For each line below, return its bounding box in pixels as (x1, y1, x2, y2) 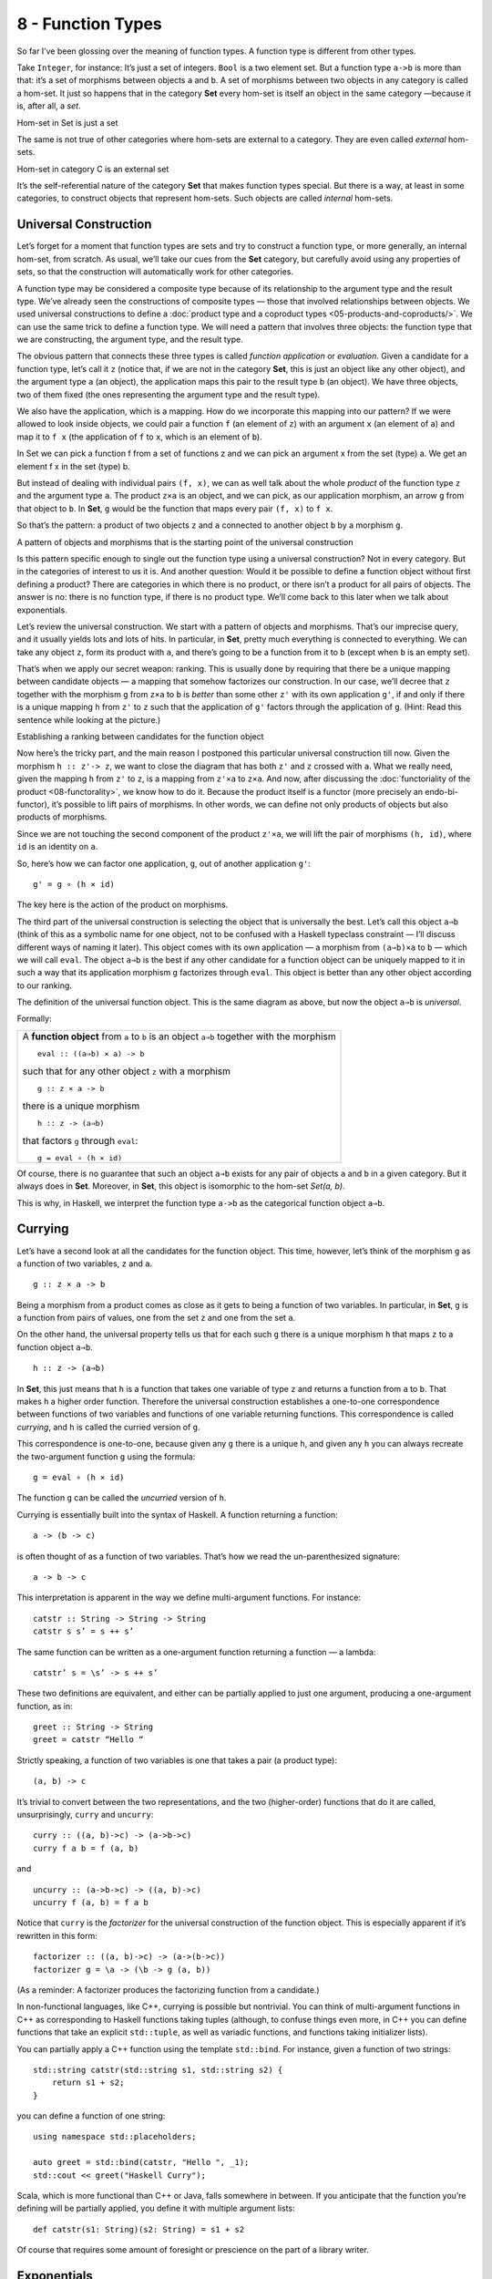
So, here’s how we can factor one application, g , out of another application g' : (16, 858, 312, 869)
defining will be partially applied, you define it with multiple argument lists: (16, 2202, 295, 2214)
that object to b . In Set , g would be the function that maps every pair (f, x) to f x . (16, 502, 333, 514)
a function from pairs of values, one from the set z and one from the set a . (16, 1313, 296, 1324)
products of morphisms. (16, 811, 108, 822)
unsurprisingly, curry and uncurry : (16, 1810, 154, 1820)
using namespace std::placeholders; (33, 2131, 197, 2142)
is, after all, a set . (16, 100, 81, 111)
